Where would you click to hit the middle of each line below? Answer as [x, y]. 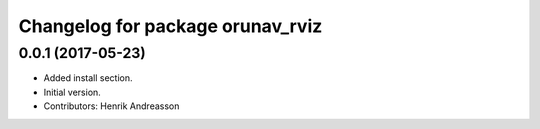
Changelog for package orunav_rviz [170, 26]
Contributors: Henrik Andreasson [111, 106]
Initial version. [72, 92]
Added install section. [88, 78]
